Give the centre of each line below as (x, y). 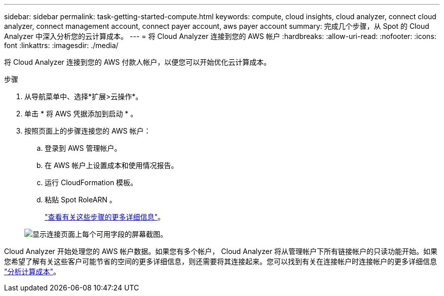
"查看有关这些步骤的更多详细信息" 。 (105, 217)
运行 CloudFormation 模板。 (91, 182)
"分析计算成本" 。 (32, 271)
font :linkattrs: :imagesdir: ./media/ (61, 45)
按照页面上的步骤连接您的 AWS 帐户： (88, 131)
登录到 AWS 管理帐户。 (83, 148)
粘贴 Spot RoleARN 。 (81, 200)
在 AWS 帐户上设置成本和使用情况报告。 (112, 165)
